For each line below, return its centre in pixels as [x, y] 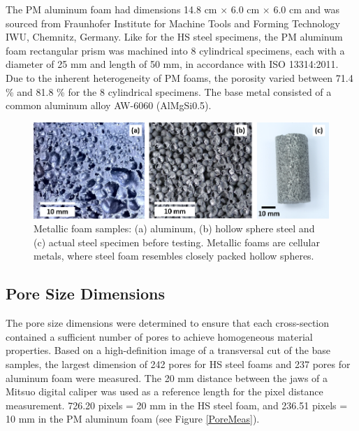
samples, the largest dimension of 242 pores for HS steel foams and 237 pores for [178, 363]
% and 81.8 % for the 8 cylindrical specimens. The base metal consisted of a [169, 91]
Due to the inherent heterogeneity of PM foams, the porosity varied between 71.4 [179, 77]
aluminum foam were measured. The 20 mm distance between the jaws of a [167, 377]
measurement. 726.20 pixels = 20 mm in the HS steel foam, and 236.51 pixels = [177, 405]
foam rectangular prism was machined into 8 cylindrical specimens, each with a [175, 50]
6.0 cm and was [306, 9]
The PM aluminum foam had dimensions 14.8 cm [111, 9]
